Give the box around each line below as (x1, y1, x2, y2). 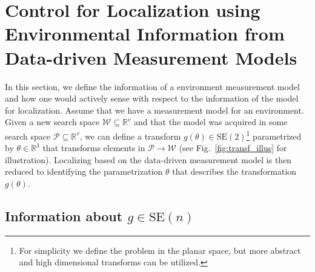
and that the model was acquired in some (134, 115, 288, 128)
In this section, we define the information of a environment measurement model (5, 80, 300, 92)
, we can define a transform (79, 129, 181, 142)
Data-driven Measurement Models (5, 45, 297, 70)
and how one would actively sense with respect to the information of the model (5, 92, 299, 105)
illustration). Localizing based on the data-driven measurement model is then (5, 153, 292, 166)
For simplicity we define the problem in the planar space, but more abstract (19, 244, 301, 256)
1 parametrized (246, 128, 302, 142)
